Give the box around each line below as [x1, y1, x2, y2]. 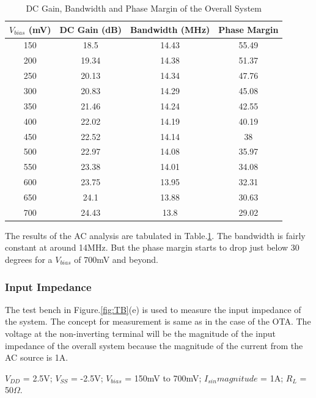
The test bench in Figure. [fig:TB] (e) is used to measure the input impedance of [5, 303, 301, 315]
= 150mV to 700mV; [125, 371, 202, 384]
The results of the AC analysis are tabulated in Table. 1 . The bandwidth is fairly [5, 229, 306, 241]
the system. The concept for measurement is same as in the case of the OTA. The [5, 315, 311, 328]
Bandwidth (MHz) [130, 23, 210, 35]
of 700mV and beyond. [74, 253, 158, 265]
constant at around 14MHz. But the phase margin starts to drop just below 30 [5, 241, 299, 254]
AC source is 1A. [5, 351, 68, 364]
